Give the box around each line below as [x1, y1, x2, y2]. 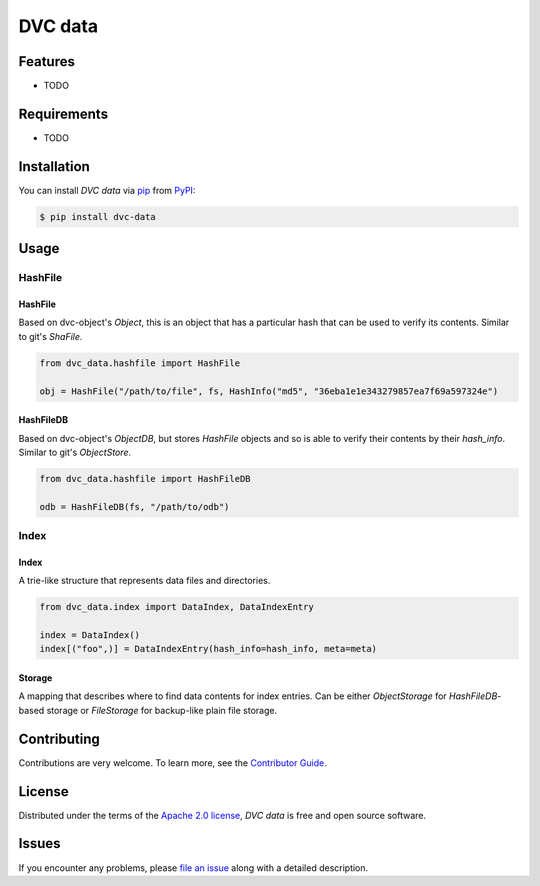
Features [18, 53, 75, 70]
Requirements [18, 105, 109, 122]
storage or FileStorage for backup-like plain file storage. [46, 704, 278, 716]
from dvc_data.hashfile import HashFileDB [39, 473, 251, 484]
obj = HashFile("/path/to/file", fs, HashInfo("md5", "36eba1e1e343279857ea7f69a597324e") [39, 385, 499, 397]
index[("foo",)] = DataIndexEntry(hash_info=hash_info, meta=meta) [39, 643, 378, 655]
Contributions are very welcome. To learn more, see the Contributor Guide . [18, 756, 327, 769]
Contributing [18, 730, 100, 747]
